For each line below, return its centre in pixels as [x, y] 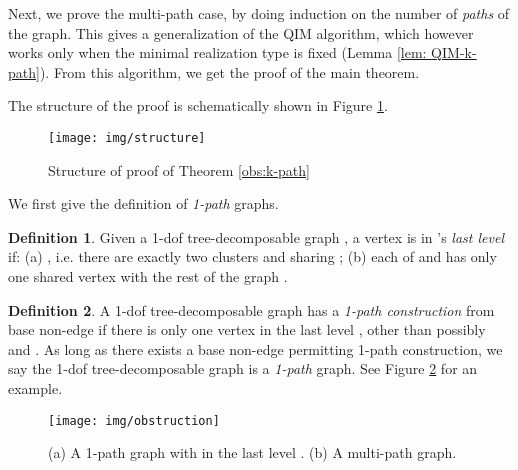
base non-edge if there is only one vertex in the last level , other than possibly [247, 329]
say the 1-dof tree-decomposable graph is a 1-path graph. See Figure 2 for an [243, 368]
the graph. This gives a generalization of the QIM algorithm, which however [241, 32]
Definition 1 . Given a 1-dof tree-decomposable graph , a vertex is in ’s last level [256, 236]
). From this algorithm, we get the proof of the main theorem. [229, 71]
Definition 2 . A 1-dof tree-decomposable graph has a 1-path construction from [251, 309]
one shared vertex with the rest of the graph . [148, 276]
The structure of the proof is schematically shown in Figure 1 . [198, 105]
